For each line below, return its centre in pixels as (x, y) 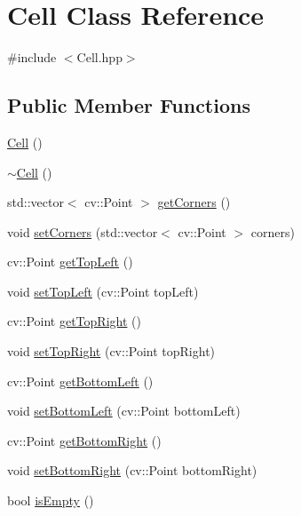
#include (32, 57)
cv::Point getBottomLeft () (80, 381)
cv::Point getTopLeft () (70, 262)
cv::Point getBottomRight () (84, 440)
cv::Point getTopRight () (74, 321)
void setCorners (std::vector (83, 231)
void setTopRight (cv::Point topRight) (111, 351)
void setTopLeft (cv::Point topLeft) (103, 291)
